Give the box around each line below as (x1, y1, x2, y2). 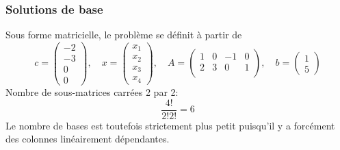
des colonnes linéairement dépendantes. (5, 132, 170, 146)
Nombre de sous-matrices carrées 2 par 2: (5, 85, 179, 99)
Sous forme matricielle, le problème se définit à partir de (5, 27, 242, 42)
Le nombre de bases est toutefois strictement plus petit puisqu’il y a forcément (5, 118, 335, 132)
